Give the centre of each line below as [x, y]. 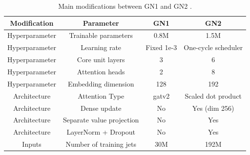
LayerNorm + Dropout [101, 132]
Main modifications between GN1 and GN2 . [125, 6]
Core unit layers [101, 60]
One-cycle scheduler [213, 47]
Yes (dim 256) [213, 108]
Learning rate [101, 47]
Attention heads [101, 71]
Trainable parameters [101, 35]
